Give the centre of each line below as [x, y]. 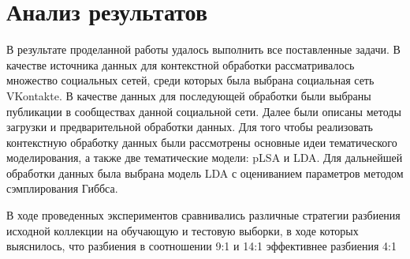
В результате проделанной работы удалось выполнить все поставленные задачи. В [203, 49]
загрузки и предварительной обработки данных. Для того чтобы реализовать [190, 127]
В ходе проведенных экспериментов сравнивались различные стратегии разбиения [203, 215]
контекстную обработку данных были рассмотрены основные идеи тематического [202, 142]
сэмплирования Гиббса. [62, 188]
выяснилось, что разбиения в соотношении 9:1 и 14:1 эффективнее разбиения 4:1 [201, 246]
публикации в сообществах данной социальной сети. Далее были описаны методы [204, 111]
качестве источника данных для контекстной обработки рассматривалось [181, 64]
